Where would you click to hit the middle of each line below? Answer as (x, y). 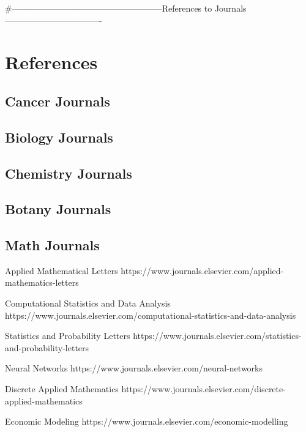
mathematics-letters (42, 282)
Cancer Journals (58, 101)
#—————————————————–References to (109, 8)
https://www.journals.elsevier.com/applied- (202, 270)
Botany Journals (58, 209)
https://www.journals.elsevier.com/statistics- (217, 336)
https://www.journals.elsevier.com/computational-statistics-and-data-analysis (151, 315)
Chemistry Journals (69, 173)
